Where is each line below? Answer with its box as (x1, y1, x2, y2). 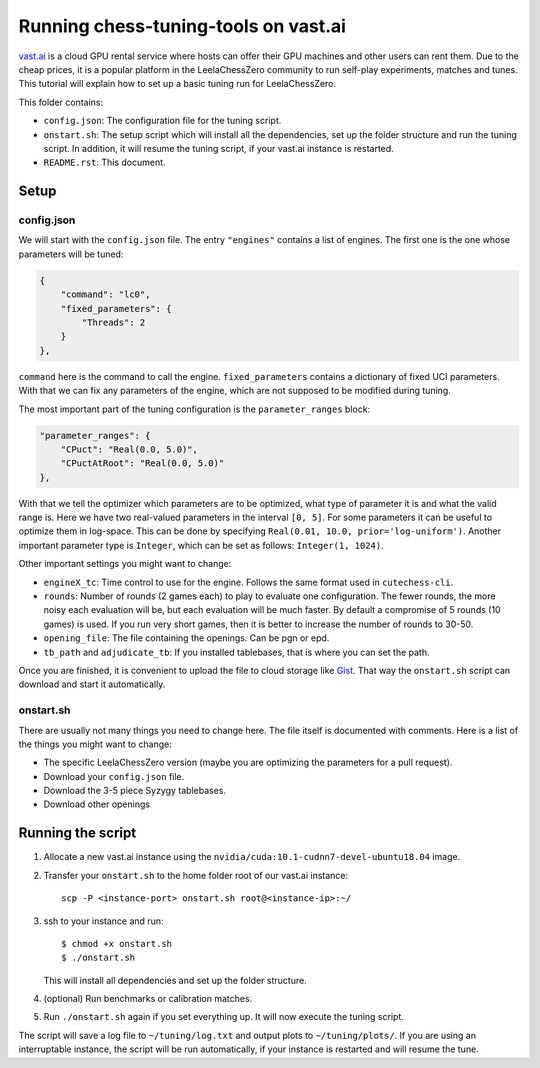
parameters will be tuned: (18, 248, 124, 260)
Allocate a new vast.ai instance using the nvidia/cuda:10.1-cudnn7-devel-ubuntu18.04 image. (43, 851, 461, 863)
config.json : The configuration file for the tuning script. (43, 115, 282, 127)
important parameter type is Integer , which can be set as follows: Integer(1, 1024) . (18, 539, 384, 551)
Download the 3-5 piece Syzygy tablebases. (43, 785, 227, 797)
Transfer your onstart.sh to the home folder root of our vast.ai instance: (43, 869, 349, 881)
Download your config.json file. (43, 770, 185, 782)
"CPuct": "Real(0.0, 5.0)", (60, 443, 199, 455)
